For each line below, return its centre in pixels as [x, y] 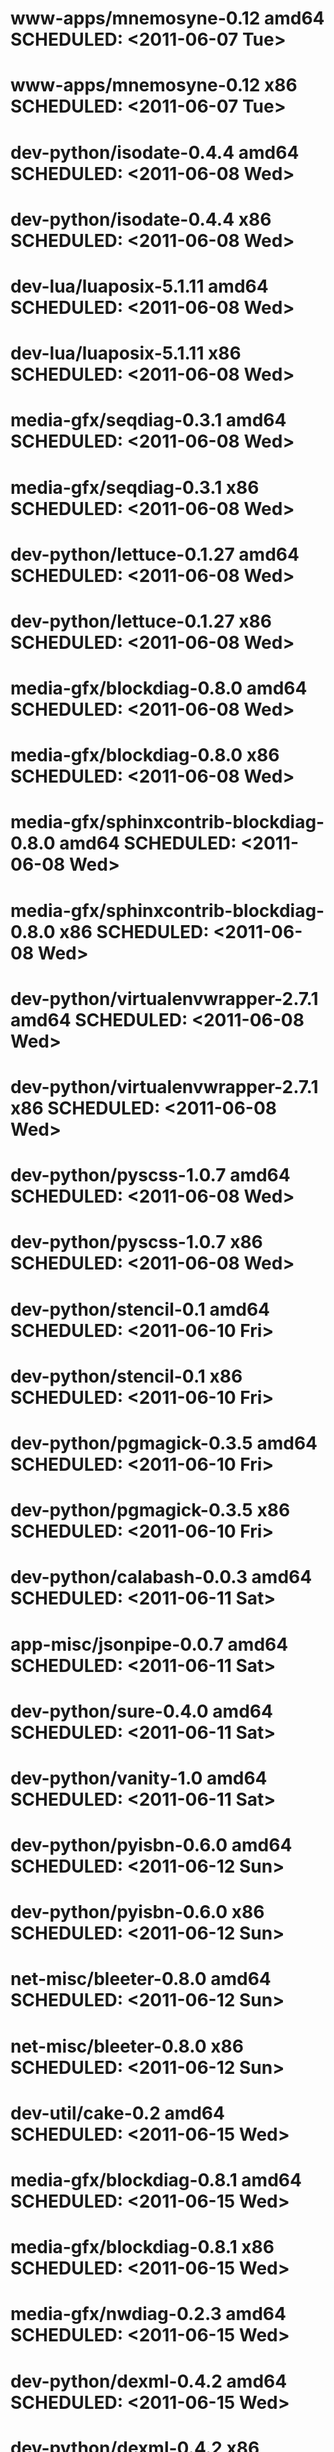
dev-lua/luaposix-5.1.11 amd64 [139, 286]
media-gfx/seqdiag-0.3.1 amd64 [148, 420]
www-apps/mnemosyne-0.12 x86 [154, 85]
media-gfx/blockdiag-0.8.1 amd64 [156, 2180]
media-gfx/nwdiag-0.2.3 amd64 [148, 2314]
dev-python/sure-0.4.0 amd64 [141, 1711]
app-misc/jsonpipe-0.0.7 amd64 [149, 1644]
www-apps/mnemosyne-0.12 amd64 [167, 18]
